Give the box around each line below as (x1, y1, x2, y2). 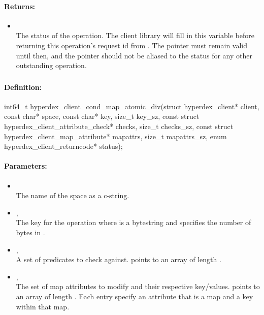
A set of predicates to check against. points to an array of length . (16, 254, 221, 265)
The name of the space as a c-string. (16, 190, 129, 201)
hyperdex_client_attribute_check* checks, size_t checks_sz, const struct (4, 121, 234, 132)
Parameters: (4, 161, 47, 171)
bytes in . (16, 227, 45, 238)
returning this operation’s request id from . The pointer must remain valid (16, 40, 248, 50)
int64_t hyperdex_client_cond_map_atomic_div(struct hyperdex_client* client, (4, 101, 259, 111)
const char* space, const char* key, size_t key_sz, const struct (4, 111, 200, 121)
